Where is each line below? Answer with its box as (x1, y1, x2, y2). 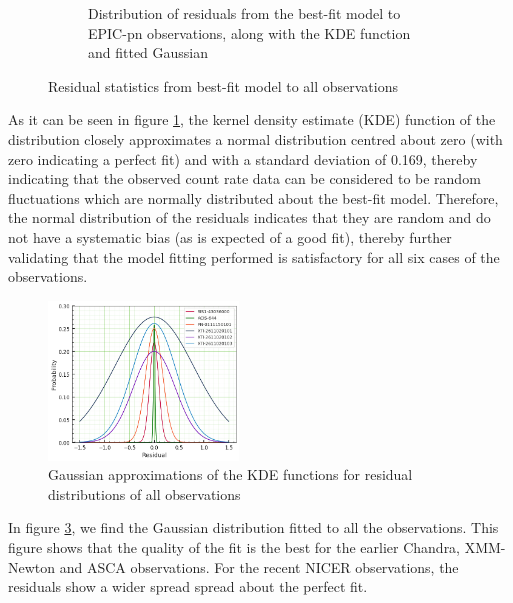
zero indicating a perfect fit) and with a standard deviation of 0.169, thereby (8, 148, 478, 169)
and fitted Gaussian (88, 42, 209, 63)
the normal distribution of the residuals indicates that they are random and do (8, 207, 491, 228)
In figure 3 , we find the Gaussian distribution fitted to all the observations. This (8, 517, 499, 538)
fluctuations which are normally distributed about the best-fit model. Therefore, (8, 187, 499, 208)
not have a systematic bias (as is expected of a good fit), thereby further (8, 226, 452, 247)
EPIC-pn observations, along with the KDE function (88, 22, 411, 43)
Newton (8, 556, 56, 577)
